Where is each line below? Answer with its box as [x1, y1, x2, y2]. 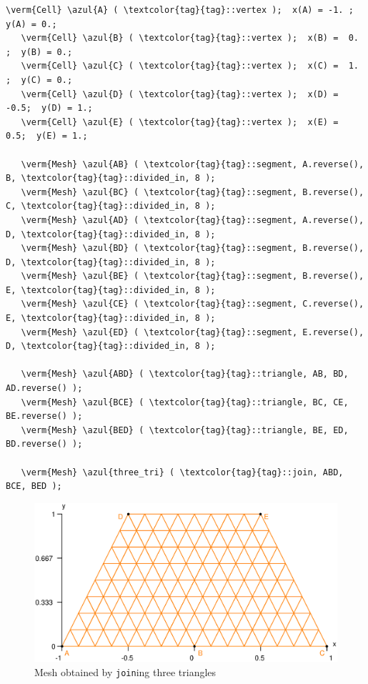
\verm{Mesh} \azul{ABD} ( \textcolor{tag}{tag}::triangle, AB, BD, [21, 369, 349, 380]
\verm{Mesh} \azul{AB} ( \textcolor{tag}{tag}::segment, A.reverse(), [21, 159, 364, 169]
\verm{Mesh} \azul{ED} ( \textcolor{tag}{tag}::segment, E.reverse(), [21, 327, 364, 337]
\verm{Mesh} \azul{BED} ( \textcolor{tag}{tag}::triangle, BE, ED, [21, 425, 349, 435]
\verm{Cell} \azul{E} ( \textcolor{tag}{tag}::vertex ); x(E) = [21, 117, 339, 127]
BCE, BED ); [6, 481, 62, 492]
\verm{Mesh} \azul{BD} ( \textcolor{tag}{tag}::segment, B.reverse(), [21, 243, 364, 254]
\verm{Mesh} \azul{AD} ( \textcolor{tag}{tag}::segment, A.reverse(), [21, 214, 364, 225]
